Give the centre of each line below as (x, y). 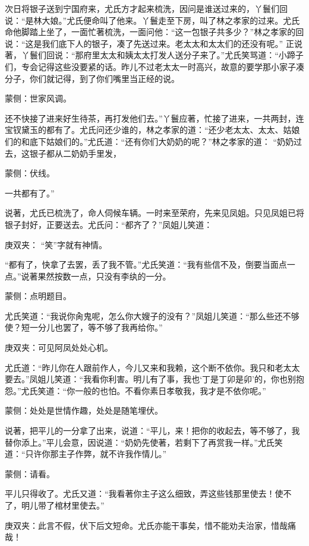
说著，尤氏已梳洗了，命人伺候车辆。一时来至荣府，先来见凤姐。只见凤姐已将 (154, 213)
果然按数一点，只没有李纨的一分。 (104, 276)
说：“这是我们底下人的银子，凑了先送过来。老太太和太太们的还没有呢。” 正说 (154, 43)
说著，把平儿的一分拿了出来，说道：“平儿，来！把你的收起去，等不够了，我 (152, 431)
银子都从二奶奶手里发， (75, 153)
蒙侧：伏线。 (30, 173)
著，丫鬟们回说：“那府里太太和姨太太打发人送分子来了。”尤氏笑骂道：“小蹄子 (154, 55)
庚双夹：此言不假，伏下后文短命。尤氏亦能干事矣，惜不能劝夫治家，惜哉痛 (150, 525)
